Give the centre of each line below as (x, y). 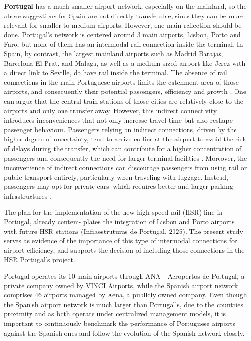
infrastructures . (28, 195)
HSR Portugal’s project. (39, 259)
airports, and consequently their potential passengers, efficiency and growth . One (125, 91)
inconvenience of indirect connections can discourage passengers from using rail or (125, 167)
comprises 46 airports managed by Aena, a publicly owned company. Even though (125, 295)
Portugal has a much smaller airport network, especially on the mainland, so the (125, 6)
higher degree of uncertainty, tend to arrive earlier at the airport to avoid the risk (125, 139)
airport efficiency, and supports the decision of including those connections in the (124, 250)
